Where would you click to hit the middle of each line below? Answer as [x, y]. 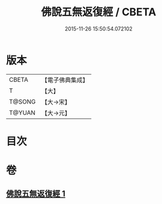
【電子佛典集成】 [65, 80]
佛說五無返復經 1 [36, 194]
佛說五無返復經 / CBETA [99, 12]
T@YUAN [22, 112]
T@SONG [23, 102]
